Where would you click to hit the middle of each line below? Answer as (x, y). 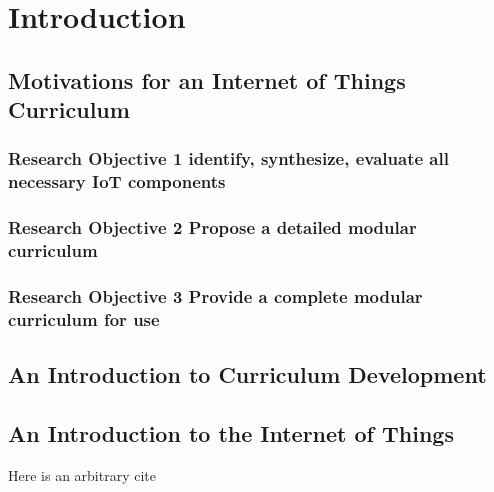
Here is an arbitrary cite (82, 474)
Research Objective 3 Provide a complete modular (215, 296)
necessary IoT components (117, 181)
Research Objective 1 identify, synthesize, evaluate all (228, 158)
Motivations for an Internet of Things (207, 79)
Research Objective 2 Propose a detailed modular (212, 227)
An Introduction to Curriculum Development (247, 374)
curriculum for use (84, 318)
